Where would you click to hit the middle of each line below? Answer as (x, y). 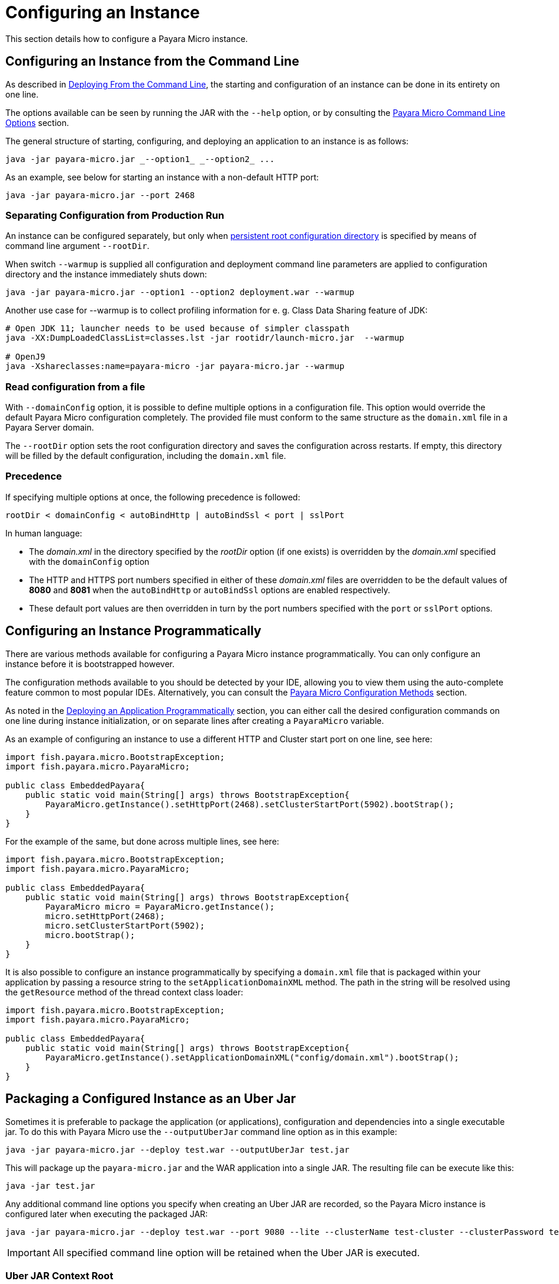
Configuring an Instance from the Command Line (152, 62)
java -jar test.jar (50, 1186)
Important (29, 1252)
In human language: (44, 533)
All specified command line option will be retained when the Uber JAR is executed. (236, 1252)
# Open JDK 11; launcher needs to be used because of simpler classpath (177, 329)
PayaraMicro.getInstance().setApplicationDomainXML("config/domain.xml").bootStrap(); (252, 1057)
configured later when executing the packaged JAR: (107, 1214)
